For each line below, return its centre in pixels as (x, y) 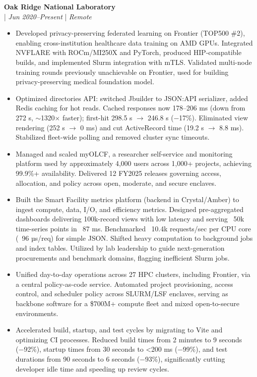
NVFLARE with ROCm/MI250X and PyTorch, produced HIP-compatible (128, 52)
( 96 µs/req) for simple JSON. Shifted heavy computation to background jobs (134, 238)
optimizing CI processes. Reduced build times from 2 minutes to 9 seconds (129, 339)
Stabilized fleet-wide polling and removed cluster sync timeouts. (113, 137)
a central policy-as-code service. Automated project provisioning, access (124, 284)
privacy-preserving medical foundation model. (85, 81)
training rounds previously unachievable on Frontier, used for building (122, 72)
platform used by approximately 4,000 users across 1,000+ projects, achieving (133, 163)
